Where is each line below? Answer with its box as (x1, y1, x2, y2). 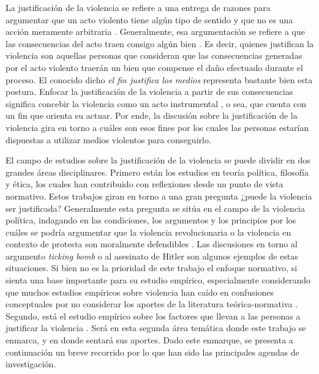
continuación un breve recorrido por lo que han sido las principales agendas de (6, 345, 299, 358)
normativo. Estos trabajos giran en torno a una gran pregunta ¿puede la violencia (6, 189, 312, 202)
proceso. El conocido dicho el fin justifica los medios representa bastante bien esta (6, 73, 313, 86)
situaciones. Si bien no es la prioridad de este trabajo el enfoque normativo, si (6, 261, 298, 274)
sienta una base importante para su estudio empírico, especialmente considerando (6, 274, 310, 286)
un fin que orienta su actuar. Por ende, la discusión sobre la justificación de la (6, 109, 298, 122)
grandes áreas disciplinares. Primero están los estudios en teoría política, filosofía (6, 165, 309, 178)
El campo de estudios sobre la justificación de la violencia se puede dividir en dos (6, 154, 310, 166)
